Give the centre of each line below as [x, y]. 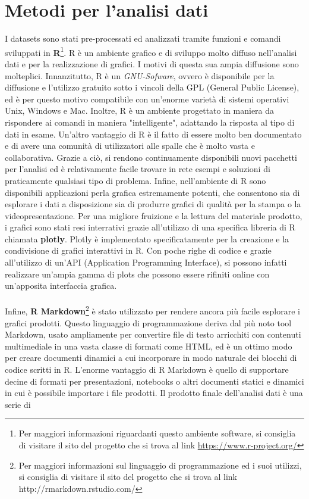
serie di [18, 404]
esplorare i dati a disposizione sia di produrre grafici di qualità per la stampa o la [153, 204]
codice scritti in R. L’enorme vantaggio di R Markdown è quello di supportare [147, 369]
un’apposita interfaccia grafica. [61, 286]
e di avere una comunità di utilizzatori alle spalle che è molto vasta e [130, 146]
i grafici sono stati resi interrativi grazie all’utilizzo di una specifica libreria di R [150, 227]
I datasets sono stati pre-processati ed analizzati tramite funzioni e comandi [143, 38]
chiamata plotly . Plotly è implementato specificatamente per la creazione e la [147, 238]
